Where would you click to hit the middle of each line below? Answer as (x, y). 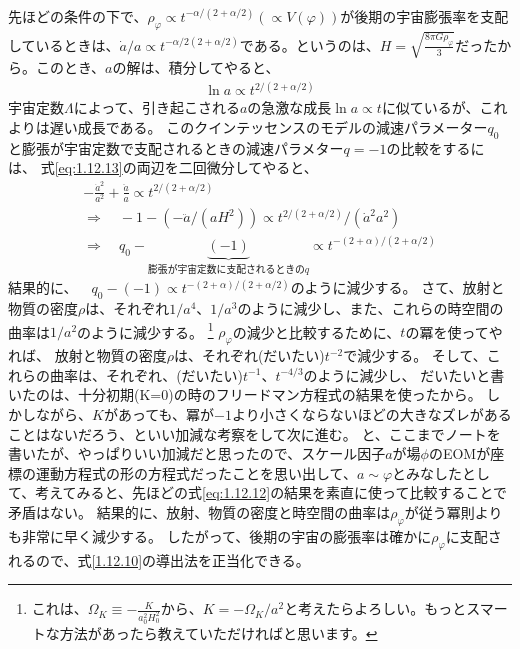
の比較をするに (435, 147)
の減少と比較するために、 (316, 331)
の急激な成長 (289, 107)
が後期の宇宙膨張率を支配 (424, 16)
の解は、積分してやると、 (196, 67)
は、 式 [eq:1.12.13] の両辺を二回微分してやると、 (163, 167)
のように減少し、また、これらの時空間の (370, 308)
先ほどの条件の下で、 (78, 16)
